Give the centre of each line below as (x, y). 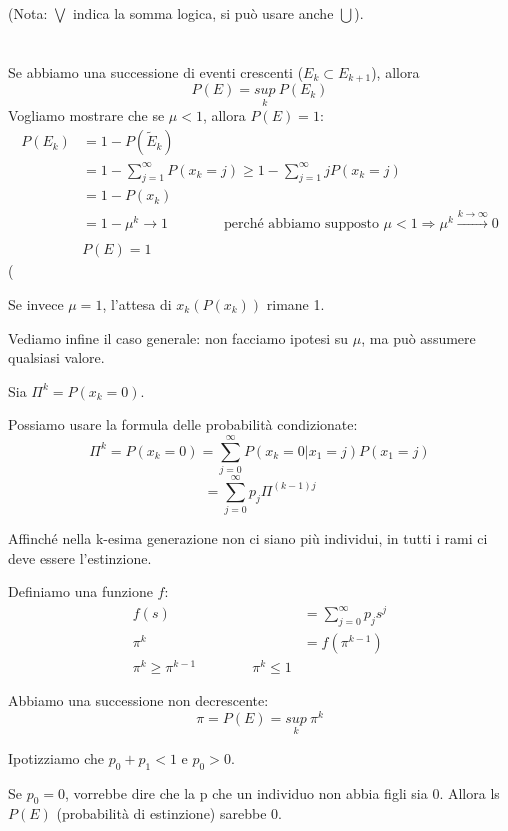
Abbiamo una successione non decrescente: (138, 699)
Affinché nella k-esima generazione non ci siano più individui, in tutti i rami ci (248, 538)
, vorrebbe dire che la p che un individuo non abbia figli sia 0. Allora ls (282, 792)
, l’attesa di (137, 303)
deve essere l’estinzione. (80, 557)
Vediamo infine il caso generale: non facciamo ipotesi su (178, 337)
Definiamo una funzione (80, 591)
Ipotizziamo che (56, 757)
